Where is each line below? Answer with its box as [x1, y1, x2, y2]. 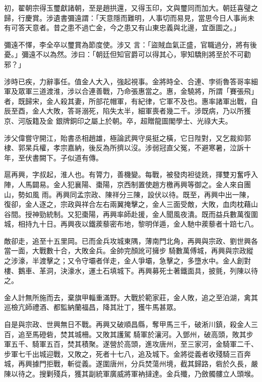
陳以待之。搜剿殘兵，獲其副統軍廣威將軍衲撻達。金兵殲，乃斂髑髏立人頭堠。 [4, 368, 258, 378]
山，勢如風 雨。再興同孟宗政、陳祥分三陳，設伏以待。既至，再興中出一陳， [4, 189, 253, 199]
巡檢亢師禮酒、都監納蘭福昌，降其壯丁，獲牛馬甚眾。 [4, 302, 180, 312]
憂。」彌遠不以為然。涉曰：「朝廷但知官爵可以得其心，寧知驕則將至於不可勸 [4, 49, 251, 60]
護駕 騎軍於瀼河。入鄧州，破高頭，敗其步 [116, 329, 253, 339]
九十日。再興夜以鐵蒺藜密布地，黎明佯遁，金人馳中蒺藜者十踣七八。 [32, 219, 258, 229]
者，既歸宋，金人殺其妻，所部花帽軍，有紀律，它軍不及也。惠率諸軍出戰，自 [4, 95, 258, 106]
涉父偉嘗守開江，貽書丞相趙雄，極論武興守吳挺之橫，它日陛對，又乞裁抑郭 [4, 132, 251, 143]
